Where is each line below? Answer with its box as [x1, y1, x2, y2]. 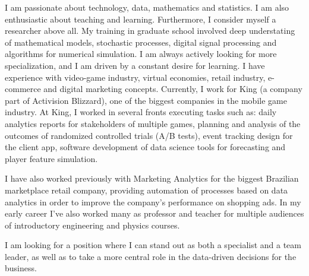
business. [5, 262, 37, 274]
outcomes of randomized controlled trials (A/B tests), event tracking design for [5, 129, 293, 141]
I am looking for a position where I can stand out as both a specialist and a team [5, 239, 302, 251]
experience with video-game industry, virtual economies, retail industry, [5, 71, 266, 83]
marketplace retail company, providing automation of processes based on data [5, 183, 288, 196]
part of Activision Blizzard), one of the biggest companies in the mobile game [5, 94, 287, 106]
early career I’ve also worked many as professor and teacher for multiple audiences [5, 207, 304, 220]
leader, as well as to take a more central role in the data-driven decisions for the [5, 250, 297, 262]
